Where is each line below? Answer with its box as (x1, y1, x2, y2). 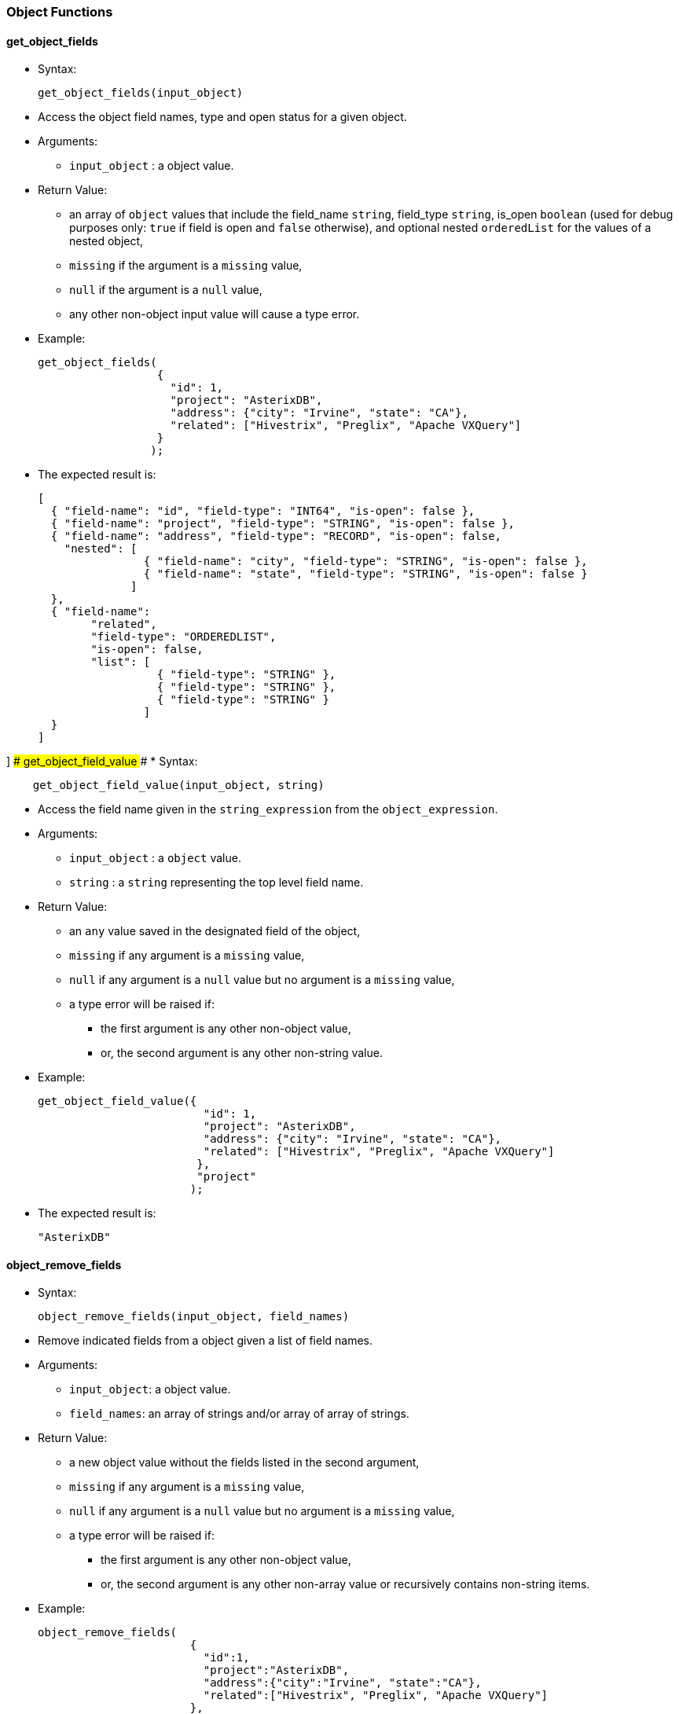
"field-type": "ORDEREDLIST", (90, 630, 277, 644)
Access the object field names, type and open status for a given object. (38, 110, 407, 124)
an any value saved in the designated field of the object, (69, 924, 361, 938)
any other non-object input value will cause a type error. (69, 307, 360, 321)
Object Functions (6, 4, 113, 20)
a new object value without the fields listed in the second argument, (69, 1455, 420, 1470)
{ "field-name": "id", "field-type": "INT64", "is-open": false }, (50, 505, 475, 518)
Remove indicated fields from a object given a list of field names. (38, 1334, 373, 1348)
